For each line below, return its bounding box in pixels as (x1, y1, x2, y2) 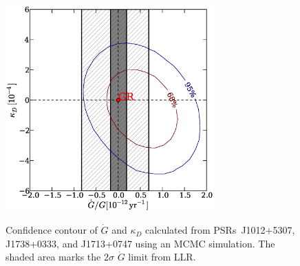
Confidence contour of (6, 223, 98, 237)
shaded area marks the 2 (6, 250, 109, 264)
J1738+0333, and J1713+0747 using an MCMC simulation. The (6, 236, 275, 250)
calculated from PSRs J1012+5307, (145, 223, 295, 237)
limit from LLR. (128, 250, 196, 264)
